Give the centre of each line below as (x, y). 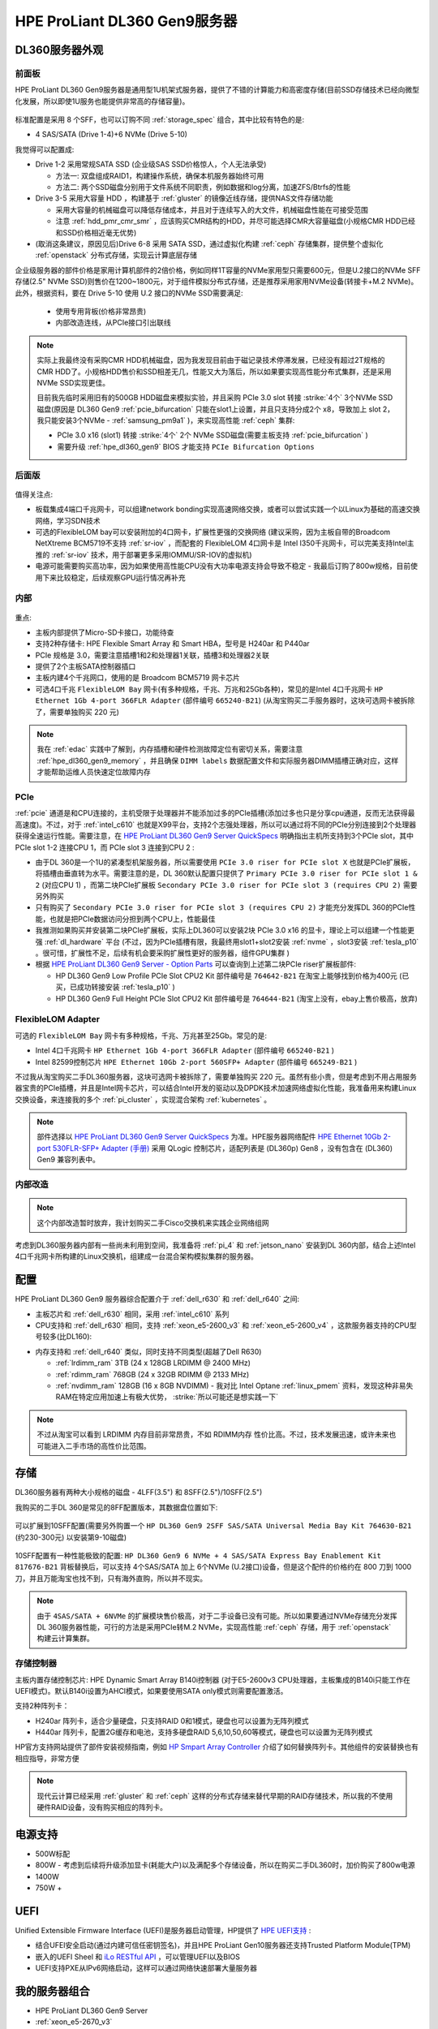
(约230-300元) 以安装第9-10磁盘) (71, 1537)
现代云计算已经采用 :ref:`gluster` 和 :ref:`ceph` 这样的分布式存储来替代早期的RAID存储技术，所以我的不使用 (215, 1796)
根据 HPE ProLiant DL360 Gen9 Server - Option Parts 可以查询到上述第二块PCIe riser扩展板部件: (196, 964)
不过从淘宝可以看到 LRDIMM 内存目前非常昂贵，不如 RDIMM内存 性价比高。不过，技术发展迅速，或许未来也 (217, 1435)
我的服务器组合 (52, 1991)
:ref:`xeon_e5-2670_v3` (74, 2022)
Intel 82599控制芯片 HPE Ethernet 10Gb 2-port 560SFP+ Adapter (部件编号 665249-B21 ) (196, 1062)
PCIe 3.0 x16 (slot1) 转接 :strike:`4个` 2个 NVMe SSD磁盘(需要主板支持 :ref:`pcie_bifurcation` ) (213, 435)
